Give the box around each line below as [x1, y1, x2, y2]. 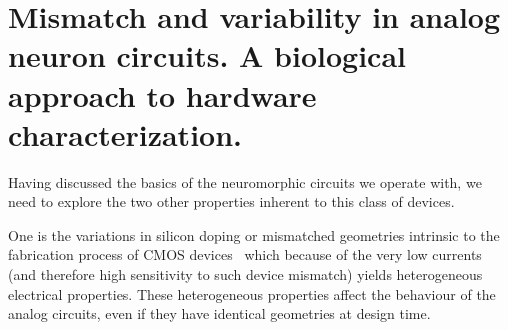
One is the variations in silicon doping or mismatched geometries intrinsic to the [8, 224, 500, 245]
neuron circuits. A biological [8, 35, 406, 76]
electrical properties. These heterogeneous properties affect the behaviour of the [8, 283, 496, 304]
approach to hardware [8, 74, 317, 115]
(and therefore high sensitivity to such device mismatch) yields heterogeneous [8, 264, 483, 285]
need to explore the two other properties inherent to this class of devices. [8, 191, 455, 212]
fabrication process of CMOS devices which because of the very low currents [8, 244, 482, 265]
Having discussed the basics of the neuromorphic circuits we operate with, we [8, 171, 482, 192]
